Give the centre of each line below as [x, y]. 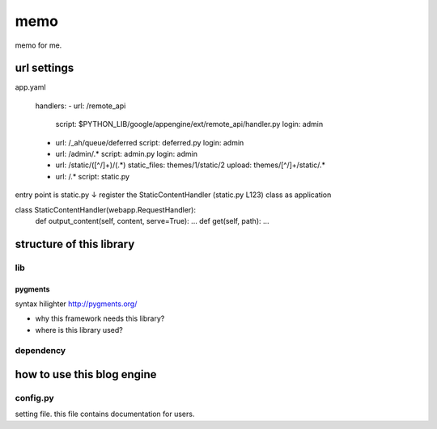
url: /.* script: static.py [92, 176]
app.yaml [30, 87]
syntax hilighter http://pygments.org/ [76, 304]
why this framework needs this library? [100, 318]
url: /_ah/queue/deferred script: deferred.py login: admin [150, 142]
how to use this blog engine [86, 374]
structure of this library [75, 244]
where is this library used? [79, 330]
